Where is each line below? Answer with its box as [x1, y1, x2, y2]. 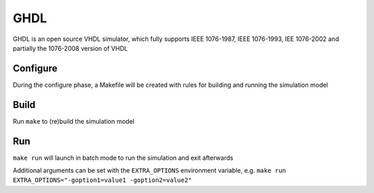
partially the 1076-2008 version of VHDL [12, 44, 128, 52]
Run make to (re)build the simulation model [12, 117, 135, 125]
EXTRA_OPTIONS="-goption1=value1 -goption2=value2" [12, 176, 193, 184]
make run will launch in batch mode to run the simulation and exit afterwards [12, 153, 233, 162]
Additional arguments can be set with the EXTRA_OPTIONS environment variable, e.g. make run [12, 167, 287, 175]
